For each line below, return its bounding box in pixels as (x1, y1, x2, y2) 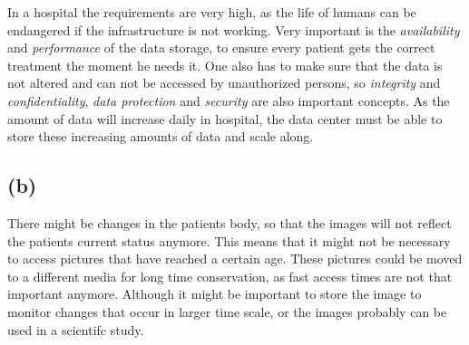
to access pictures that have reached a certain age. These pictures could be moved (7, 249, 463, 268)
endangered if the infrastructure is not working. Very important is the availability (7, 20, 460, 39)
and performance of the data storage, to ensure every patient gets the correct (7, 38, 435, 57)
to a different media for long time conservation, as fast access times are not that (7, 266, 453, 285)
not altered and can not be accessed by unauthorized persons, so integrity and (7, 73, 441, 92)
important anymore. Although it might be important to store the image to (7, 284, 422, 303)
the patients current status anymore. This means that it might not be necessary (7, 231, 451, 250)
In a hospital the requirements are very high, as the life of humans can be (7, 3, 416, 21)
